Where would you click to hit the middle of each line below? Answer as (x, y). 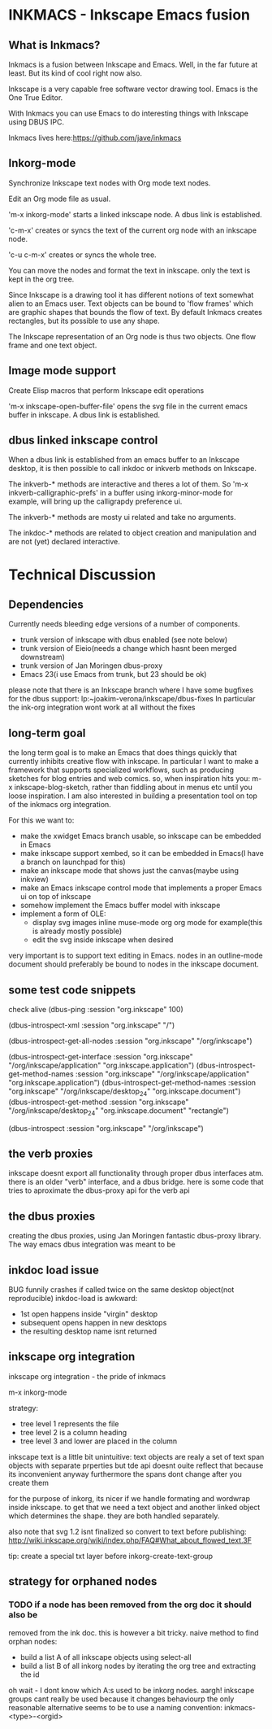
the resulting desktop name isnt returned (88, 1331)
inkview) (34, 880)
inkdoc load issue (54, 1270)
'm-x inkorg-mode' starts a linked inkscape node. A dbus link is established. (135, 214)
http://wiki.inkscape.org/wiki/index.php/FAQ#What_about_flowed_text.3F (130, 1540)
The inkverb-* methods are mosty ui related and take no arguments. (122, 517)
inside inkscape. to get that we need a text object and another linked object (134, 1507)
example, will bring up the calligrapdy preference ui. (95, 501)
